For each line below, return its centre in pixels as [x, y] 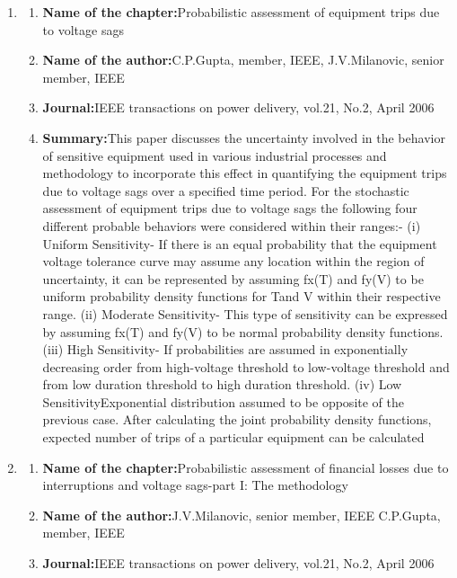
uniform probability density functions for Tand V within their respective [242, 296]
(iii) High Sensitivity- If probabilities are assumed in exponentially [225, 349]
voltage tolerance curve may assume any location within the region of [233, 261]
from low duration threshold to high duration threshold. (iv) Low [222, 384]
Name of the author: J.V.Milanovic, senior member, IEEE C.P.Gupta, [242, 515]
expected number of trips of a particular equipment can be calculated [233, 437]
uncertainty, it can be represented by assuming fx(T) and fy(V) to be [233, 278]
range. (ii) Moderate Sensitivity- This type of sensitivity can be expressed [245, 313]
